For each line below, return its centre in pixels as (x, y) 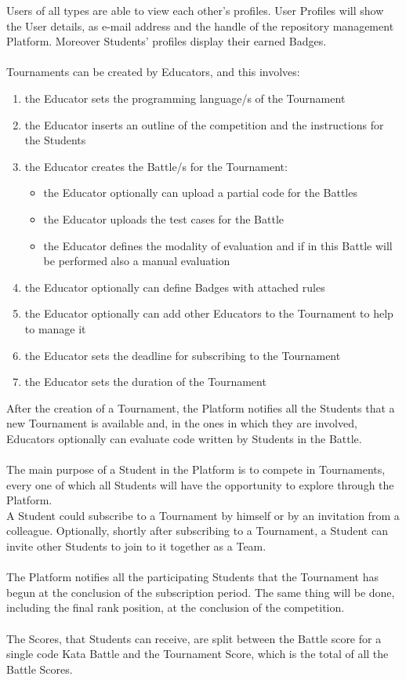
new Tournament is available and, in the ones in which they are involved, (182, 423)
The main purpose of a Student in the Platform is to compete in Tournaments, (196, 469)
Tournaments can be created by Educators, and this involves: (153, 72)
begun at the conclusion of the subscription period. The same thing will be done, (201, 592)
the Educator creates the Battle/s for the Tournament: (156, 166)
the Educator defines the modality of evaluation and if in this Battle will (218, 245)
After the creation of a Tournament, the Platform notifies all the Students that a (201, 407)
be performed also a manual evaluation (137, 261)
